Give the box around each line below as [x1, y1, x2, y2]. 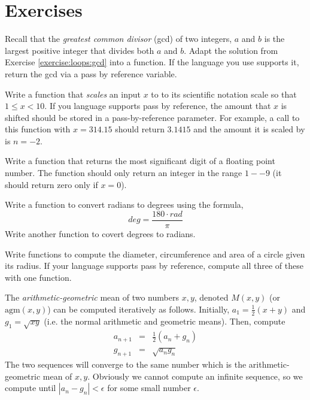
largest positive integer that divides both [5, 44, 154, 56]
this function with [5, 123, 71, 135]
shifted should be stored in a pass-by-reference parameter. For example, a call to [5, 111, 300, 123]
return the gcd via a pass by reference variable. [5, 67, 177, 80]
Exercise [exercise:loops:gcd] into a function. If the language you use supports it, [5, 56, 299, 68]
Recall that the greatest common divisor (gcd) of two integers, [5, 32, 232, 45]
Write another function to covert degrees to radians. [5, 227, 196, 240]
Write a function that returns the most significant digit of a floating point [5, 154, 275, 167]
